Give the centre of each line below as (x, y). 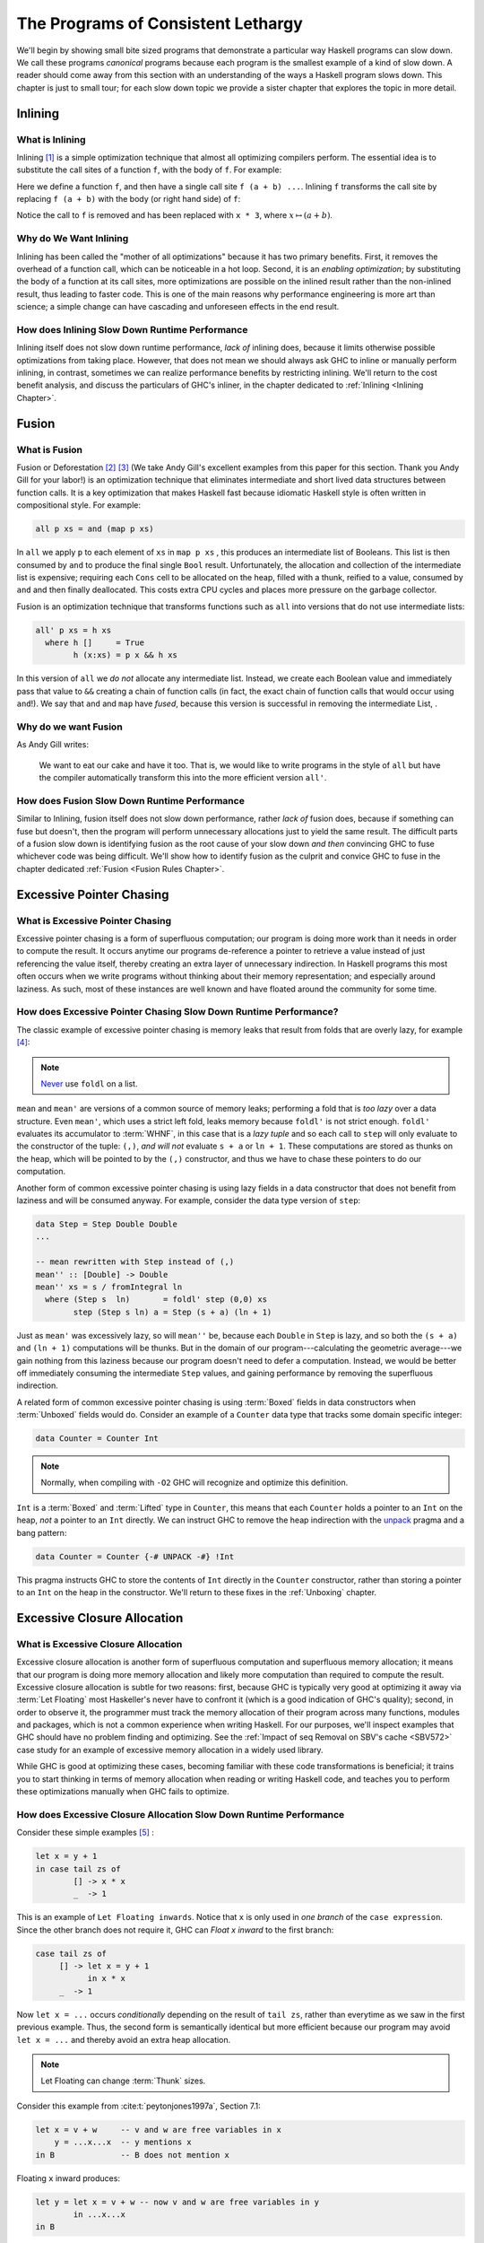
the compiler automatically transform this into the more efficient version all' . (183, 778)
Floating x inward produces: (69, 2178)
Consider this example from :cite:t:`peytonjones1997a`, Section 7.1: (138, 2106)
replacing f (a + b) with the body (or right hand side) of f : (129, 199)
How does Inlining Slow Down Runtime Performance (132, 329)
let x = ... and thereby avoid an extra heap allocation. (124, 2039)
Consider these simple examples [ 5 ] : (85, 1833)
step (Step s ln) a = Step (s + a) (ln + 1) (173, 1312)
